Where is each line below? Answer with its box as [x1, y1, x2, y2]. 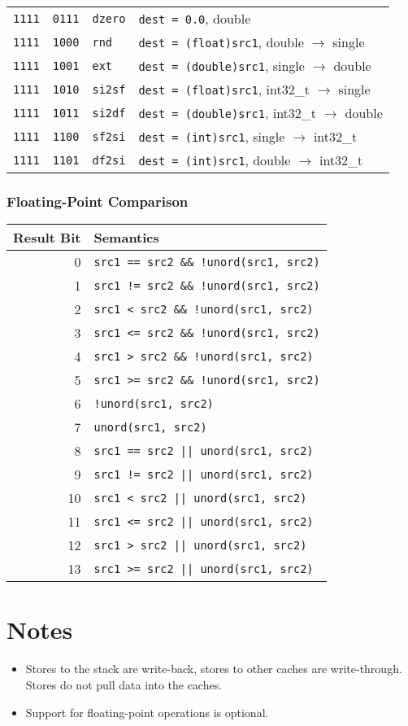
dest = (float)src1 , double [138, 33, 304, 51]
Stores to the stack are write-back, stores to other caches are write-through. [25, 660, 402, 677]
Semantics [93, 228, 159, 247]
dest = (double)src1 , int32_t [138, 103, 317, 122]
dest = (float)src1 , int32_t [138, 80, 310, 98]
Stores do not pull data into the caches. [25, 676, 223, 693]
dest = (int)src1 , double [138, 151, 291, 169]
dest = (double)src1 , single [138, 56, 305, 75]
